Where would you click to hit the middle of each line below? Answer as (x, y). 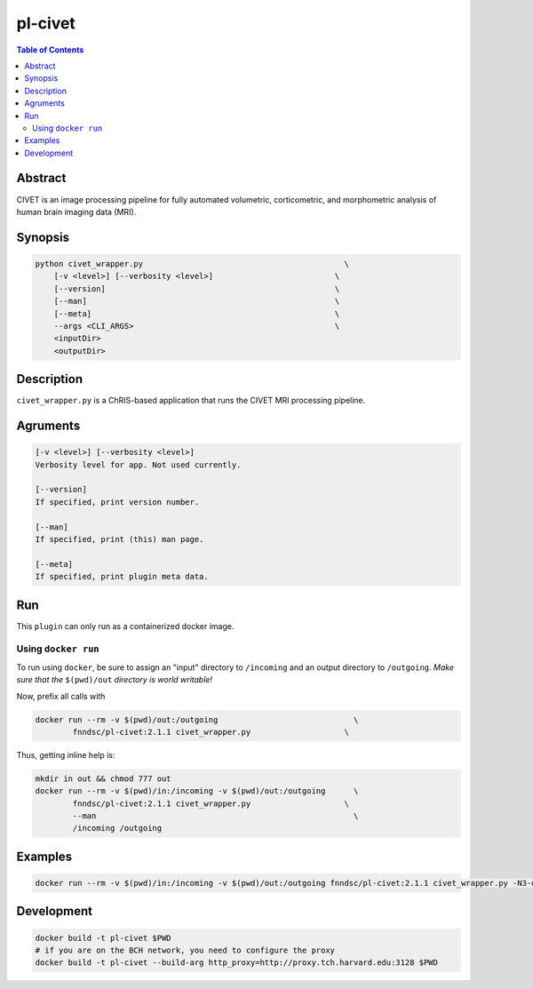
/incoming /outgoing (117, 828)
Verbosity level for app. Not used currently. (138, 465)
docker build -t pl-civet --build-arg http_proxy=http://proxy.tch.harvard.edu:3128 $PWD (237, 963)
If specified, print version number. (117, 502)
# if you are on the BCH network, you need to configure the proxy (185, 950)
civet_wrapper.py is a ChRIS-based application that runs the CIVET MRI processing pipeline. (191, 401)
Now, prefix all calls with (61, 696)
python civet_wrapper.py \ (192, 263)
